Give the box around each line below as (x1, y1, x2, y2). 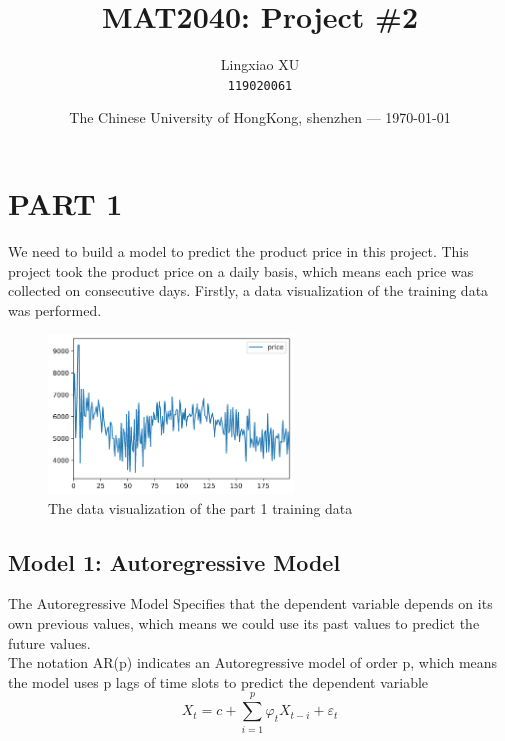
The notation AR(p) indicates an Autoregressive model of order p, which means (8, 652, 498, 673)
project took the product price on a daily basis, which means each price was (8, 260, 474, 281)
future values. (8, 632, 91, 653)
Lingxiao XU (220, 54, 300, 75)
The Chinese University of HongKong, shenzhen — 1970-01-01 (69, 107, 451, 128)
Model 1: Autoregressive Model (8, 546, 341, 577)
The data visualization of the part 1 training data (48, 497, 353, 518)
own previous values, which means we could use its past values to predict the (8, 613, 480, 633)
